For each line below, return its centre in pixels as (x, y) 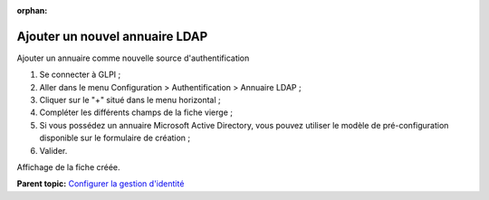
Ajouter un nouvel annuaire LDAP (112, 36)
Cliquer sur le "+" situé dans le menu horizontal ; (130, 100)
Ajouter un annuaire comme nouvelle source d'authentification (133, 58)
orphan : (32, 10)
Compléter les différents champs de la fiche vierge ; (136, 112)
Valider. (53, 150)
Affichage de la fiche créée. (69, 167)
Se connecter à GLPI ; (80, 75)
